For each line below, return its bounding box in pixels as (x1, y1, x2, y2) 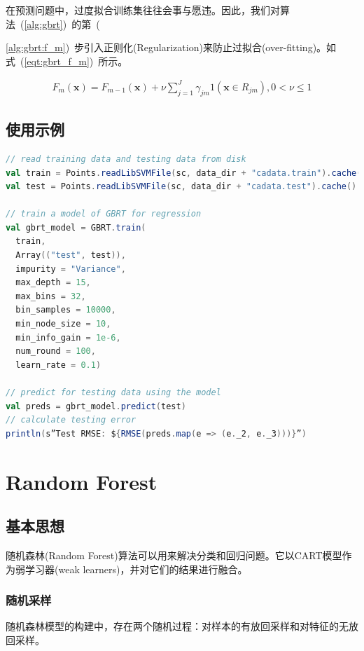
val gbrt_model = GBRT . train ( (6, 222, 146, 233)
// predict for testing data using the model (6, 388, 221, 397)
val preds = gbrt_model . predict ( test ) (6, 401, 186, 411)
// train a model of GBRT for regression (6, 209, 202, 219)
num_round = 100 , (15, 346, 96, 357)
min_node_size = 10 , (15, 319, 111, 329)
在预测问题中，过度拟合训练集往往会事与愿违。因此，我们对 (6, 3, 280, 17)
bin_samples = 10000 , (15, 305, 116, 315)
